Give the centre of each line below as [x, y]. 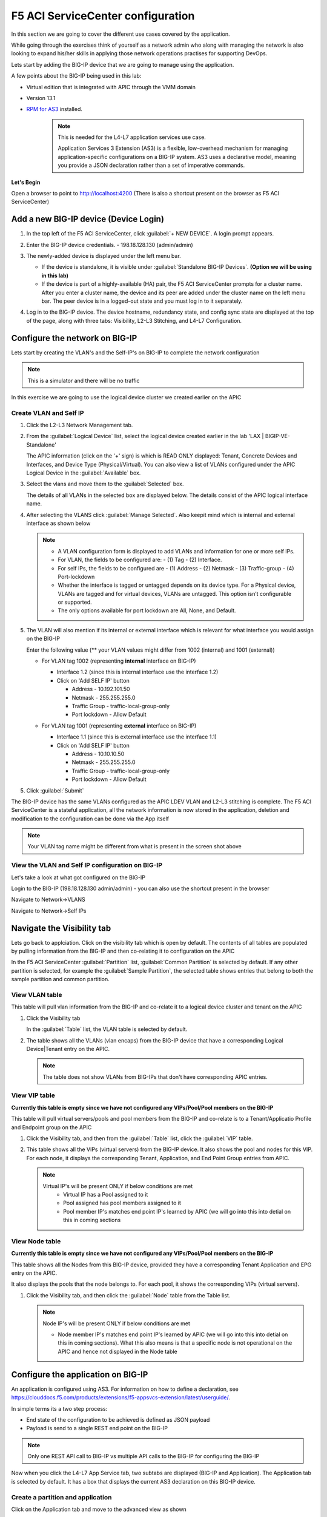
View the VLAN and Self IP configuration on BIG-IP [87, 865]
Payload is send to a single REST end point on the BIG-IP [97, 1428]
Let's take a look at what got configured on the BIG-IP [78, 877]
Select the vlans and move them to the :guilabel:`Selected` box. [105, 484]
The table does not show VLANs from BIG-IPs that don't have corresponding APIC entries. [155, 1076]
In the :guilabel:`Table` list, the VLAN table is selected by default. [107, 1029]
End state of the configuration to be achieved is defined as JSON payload [118, 1419]
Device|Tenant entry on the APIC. [68, 1049]
